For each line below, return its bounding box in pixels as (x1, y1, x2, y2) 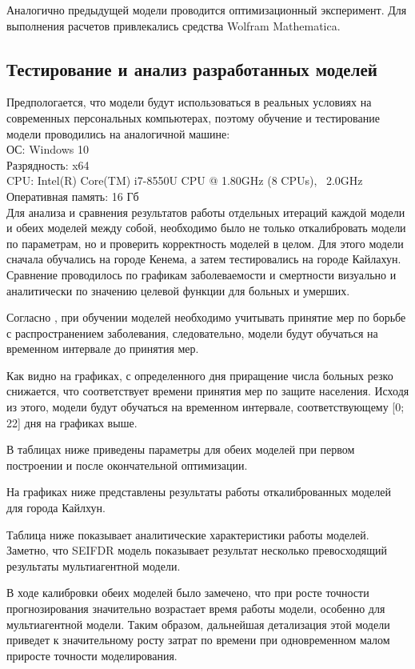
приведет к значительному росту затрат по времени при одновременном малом (6, 631, 390, 648)
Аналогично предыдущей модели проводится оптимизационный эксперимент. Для (6, 2, 407, 18)
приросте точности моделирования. (6, 647, 178, 663)
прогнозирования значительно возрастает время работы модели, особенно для (6, 600, 385, 617)
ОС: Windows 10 (6, 141, 89, 158)
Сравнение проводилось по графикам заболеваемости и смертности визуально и (6, 266, 397, 282)
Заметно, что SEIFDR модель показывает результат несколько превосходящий (6, 542, 388, 559)
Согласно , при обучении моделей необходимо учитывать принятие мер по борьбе (6, 309, 406, 326)
